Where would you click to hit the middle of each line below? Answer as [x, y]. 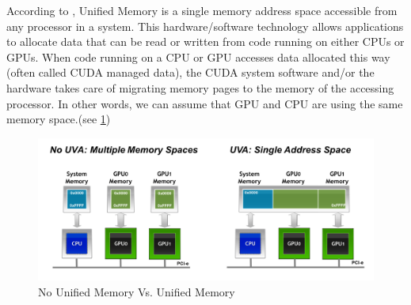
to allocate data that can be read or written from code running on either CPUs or [205, 41]
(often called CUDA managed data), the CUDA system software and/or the [190, 72]
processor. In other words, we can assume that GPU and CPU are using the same [205, 103]
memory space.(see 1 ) [59, 119]
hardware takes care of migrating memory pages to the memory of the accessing [200, 87]
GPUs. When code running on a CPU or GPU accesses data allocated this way [198, 56]
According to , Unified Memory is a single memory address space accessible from [202, 10]
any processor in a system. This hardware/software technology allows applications [205, 26]
